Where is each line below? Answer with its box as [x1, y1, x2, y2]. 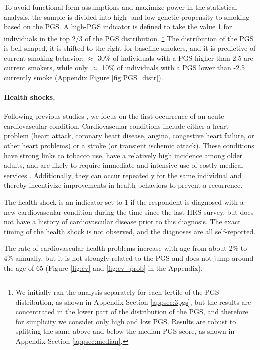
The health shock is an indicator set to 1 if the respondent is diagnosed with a [4, 196, 244, 207]
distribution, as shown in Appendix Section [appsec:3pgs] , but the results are [15, 296, 251, 307]
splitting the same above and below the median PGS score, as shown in [15, 326, 235, 336]
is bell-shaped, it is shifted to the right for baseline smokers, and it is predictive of [4, 43, 256, 53]
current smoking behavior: [4, 52, 84, 63]
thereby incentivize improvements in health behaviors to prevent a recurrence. [4, 180, 243, 190]
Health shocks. [4, 92, 55, 102]
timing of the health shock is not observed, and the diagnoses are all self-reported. [4, 226, 256, 236]
